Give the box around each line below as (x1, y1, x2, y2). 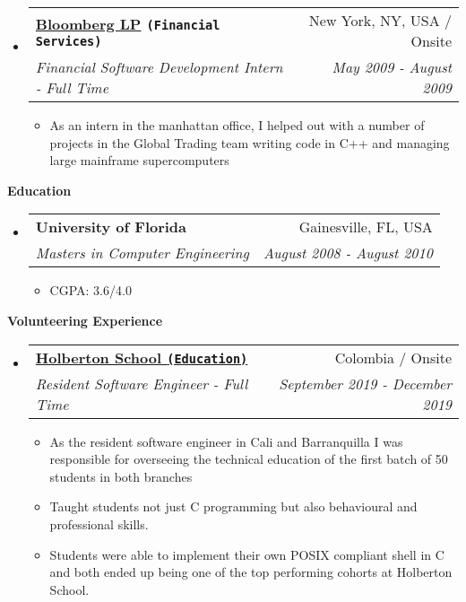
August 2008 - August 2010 (263, 242, 433, 264)
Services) (35, 33, 102, 48)
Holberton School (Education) (35, 346, 248, 368)
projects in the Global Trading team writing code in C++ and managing (49, 133, 450, 152)
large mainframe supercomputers (49, 151, 229, 170)
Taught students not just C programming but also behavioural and (49, 497, 418, 516)
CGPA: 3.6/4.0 (49, 281, 132, 300)
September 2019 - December (279, 372, 452, 394)
